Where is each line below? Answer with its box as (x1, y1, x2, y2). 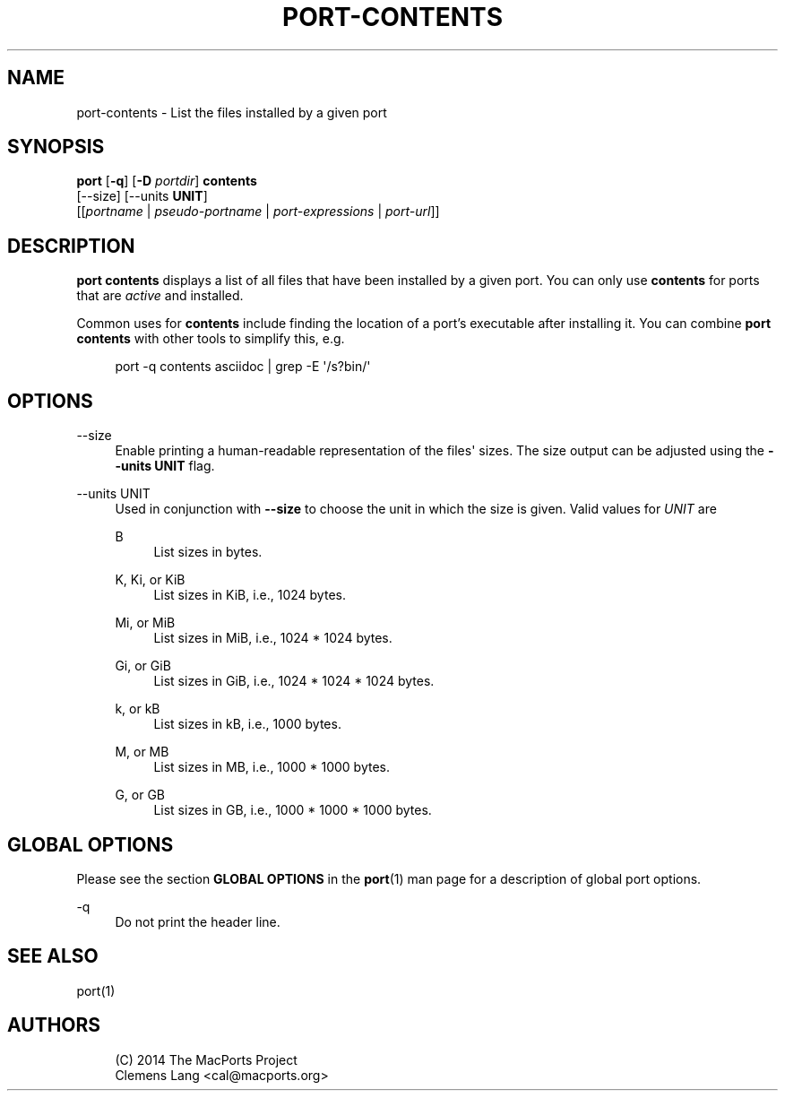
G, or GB (115, 787, 166, 803)
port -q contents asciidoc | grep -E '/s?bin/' (115, 359, 371, 375)
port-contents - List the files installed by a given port (76, 104, 387, 120)
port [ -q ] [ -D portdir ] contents (76, 173, 257, 189)
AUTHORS (7, 1014, 101, 1037)
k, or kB (115, 701, 160, 717)
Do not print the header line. (115, 913, 280, 929)
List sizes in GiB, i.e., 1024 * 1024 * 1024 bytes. (153, 673, 435, 689)
